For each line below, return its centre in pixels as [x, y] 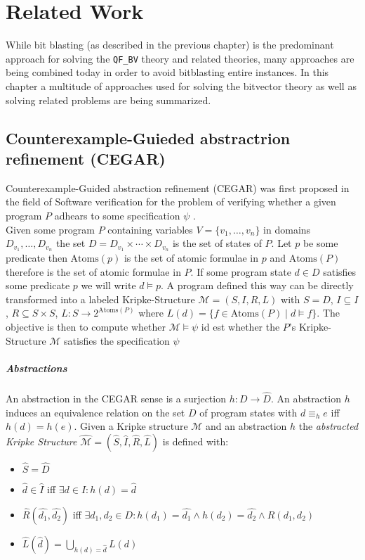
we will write [108, 285]
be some [320, 243]
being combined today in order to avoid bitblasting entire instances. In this [167, 72]
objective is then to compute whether [86, 326]
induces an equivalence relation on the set [95, 412]
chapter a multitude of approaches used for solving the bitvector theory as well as [181, 85]
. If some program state [241, 271]
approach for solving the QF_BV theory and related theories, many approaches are [180, 58]
